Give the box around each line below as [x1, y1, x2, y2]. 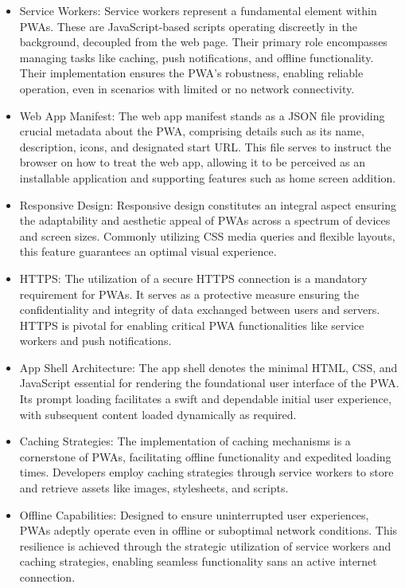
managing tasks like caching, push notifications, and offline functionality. [19, 49, 374, 65]
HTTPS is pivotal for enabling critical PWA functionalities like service [19, 316, 364, 333]
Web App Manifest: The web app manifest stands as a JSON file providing [19, 107, 385, 123]
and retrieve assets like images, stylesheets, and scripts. [19, 480, 289, 496]
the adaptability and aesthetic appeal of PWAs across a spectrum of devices [19, 212, 391, 229]
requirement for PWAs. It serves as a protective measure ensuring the [19, 285, 360, 302]
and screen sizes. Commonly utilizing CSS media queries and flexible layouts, [19, 227, 395, 244]
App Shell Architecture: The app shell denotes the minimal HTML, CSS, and [19, 359, 398, 375]
